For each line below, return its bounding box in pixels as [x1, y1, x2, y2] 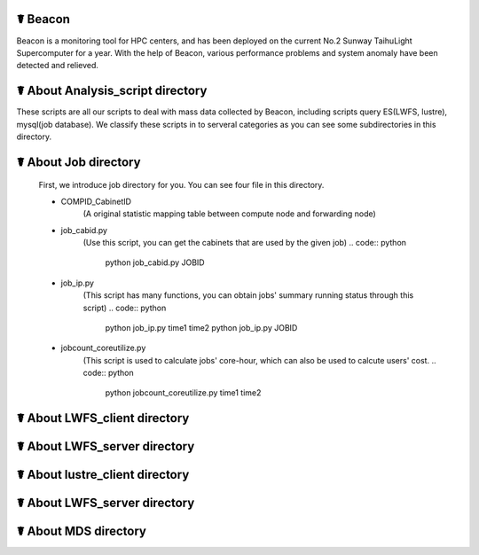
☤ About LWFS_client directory [16, 410, 190, 426]
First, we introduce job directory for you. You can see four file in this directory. [38, 180, 325, 191]
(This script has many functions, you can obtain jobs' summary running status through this [82, 290, 414, 301]
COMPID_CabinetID [60, 196, 132, 207]
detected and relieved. [16, 60, 99, 71]
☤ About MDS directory [16, 524, 146, 539]
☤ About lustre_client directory [16, 467, 190, 482]
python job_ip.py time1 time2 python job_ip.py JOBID [105, 322, 298, 332]
